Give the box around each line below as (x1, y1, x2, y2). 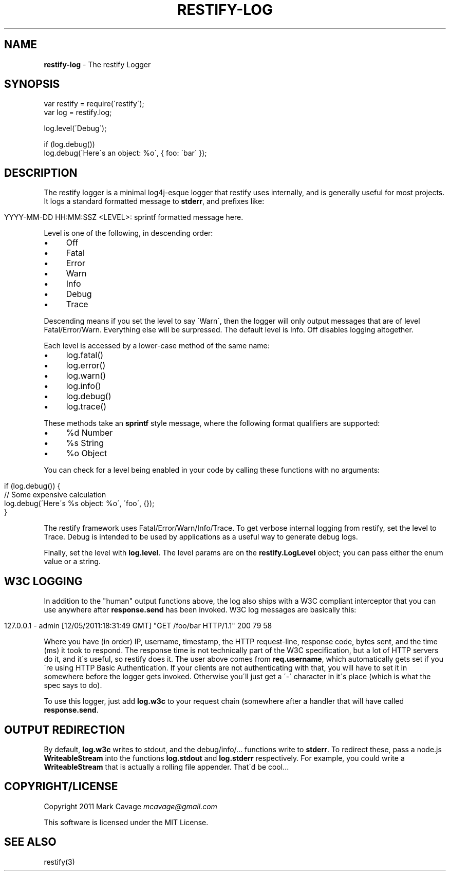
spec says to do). (44, 681, 102, 690)
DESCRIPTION (4, 166, 78, 179)
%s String (66, 438, 104, 449)
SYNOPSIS (4, 78, 60, 91)
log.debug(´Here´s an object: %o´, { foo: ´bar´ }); (44, 148, 207, 158)
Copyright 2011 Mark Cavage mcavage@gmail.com (44, 802, 217, 811)
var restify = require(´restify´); (44, 99, 144, 108)
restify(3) (44, 857, 75, 866)
